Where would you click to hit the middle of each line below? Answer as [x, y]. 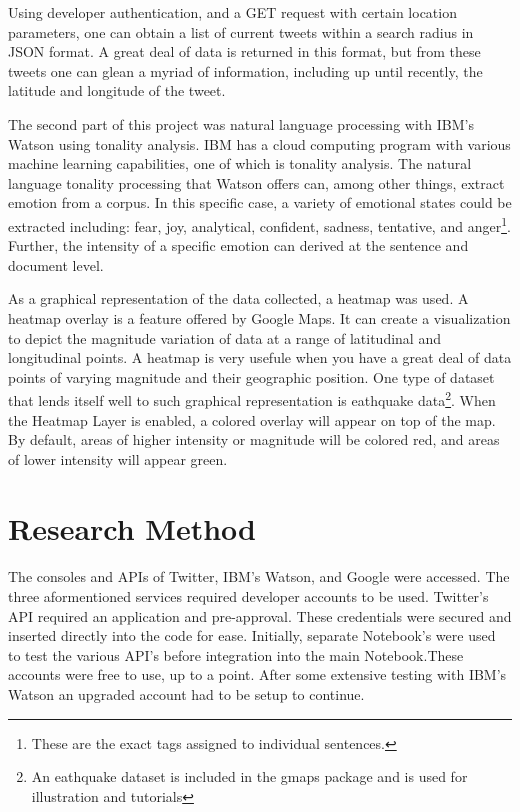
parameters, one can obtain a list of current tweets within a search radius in [241, 31]
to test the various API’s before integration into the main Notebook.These [236, 654]
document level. [56, 264]
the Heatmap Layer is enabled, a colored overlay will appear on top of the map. [252, 419]
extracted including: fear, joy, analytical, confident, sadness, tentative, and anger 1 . [259, 224]
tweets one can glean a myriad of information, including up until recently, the [245, 70]
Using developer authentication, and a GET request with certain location [232, 12]
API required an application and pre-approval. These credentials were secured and [260, 615]
